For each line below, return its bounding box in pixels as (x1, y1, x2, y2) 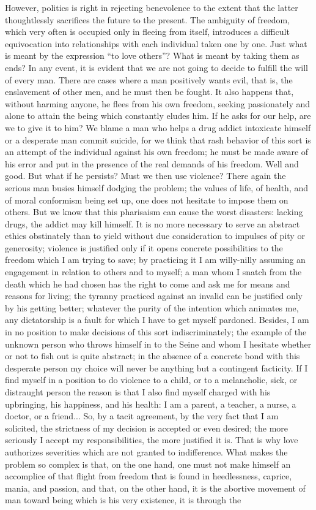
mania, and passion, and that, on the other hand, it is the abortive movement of (5, 481, 306, 494)
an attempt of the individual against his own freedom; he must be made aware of (5, 145, 309, 158)
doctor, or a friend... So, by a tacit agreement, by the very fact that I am (5, 409, 279, 422)
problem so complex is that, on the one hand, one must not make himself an (5, 457, 291, 470)
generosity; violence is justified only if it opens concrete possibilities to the (5, 241, 283, 254)
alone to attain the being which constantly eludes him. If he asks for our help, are (5, 109, 311, 122)
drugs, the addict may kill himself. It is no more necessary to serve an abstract (5, 217, 300, 230)
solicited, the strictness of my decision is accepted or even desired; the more (5, 421, 288, 434)
